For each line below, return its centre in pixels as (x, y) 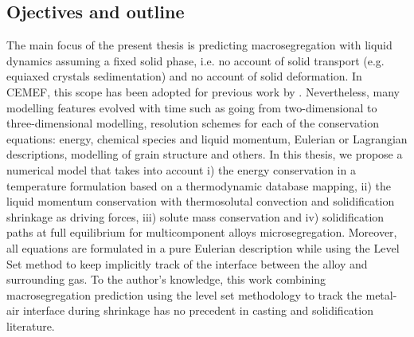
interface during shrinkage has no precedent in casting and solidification (198, 310)
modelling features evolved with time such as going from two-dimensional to (192, 107)
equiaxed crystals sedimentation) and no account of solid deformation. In (184, 76)
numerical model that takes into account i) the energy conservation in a (181, 169)
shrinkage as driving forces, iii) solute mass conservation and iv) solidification (195, 216)
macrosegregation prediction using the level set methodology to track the (184, 294)
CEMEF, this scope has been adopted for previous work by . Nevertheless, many (203, 91)
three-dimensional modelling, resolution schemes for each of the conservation (193, 123)
